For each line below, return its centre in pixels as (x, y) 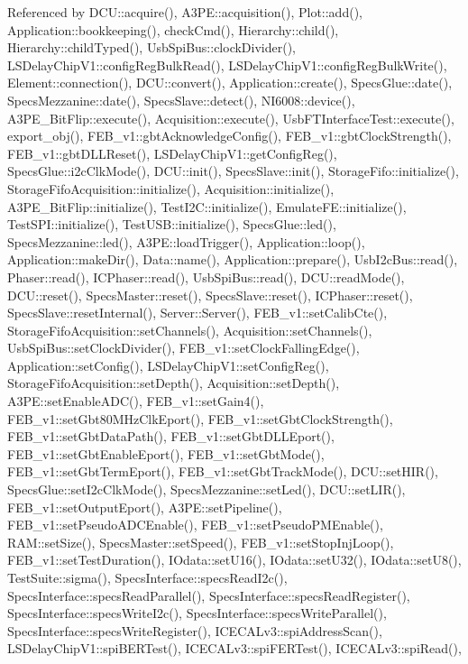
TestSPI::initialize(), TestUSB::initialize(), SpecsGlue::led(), (172, 224)
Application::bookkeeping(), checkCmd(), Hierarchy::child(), (173, 29)
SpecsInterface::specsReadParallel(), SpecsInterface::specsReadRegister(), (209, 595)
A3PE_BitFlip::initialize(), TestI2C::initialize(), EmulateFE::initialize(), (207, 206)
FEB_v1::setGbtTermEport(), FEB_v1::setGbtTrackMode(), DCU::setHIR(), (223, 471)
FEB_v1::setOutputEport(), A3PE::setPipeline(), (145, 507)
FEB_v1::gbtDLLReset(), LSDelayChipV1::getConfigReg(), (172, 153)
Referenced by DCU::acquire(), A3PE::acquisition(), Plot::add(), (185, 12)
